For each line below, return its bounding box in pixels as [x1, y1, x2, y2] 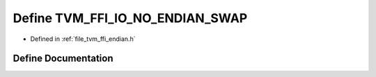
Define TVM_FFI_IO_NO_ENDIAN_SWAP [13, 10, 248, 26]
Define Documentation [13, 53, 113, 65]
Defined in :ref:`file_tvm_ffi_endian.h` [30, 35, 136, 43]
